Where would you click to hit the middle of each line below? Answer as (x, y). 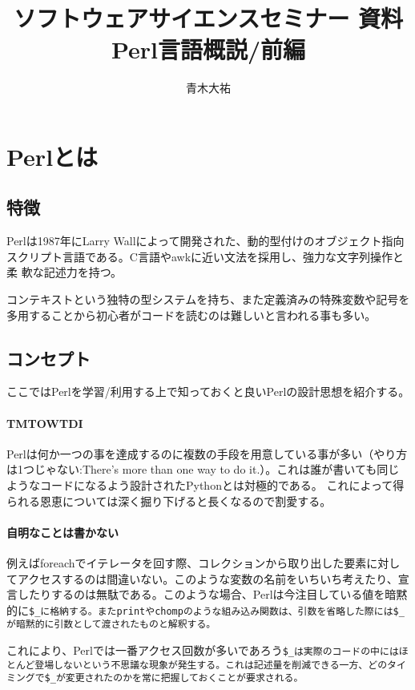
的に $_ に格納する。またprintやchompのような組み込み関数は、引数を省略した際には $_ (205, 609)
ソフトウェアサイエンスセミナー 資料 (208, 18)
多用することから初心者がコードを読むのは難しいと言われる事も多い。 (191, 315)
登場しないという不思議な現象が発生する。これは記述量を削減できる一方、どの (211, 665)
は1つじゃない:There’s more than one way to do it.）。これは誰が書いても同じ (203, 469)
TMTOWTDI (45, 423)
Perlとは (52, 156)
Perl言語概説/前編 (208, 49)
